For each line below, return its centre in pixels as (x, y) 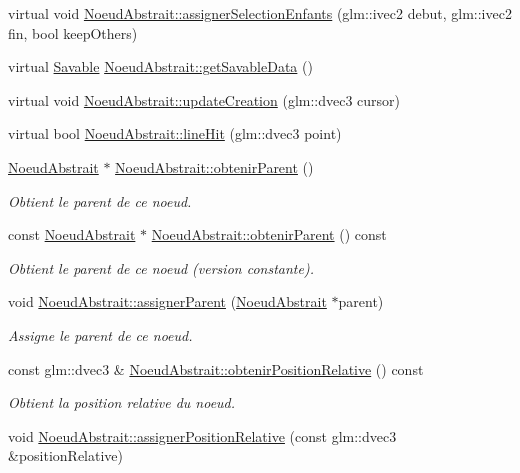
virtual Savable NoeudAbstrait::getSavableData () (160, 66)
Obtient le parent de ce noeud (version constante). (161, 267)
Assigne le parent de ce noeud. (100, 334)
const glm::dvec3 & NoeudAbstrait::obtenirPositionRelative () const (216, 368)
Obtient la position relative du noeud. (122, 402)
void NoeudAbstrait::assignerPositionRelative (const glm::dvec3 (202, 435)
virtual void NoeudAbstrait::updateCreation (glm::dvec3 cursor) (204, 99)
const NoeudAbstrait (72, 234)
